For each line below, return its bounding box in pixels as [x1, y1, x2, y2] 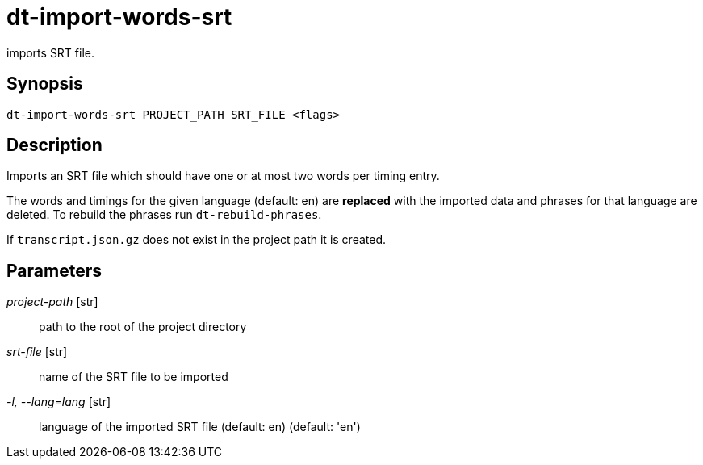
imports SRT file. [6, 45, 95, 60]
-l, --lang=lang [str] [6, 395, 111, 409]
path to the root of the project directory [39, 320, 247, 334]
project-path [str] [6, 295, 98, 309]
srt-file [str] [6, 345, 68, 359]
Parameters [6, 260, 102, 281]
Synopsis [6, 73, 83, 94]
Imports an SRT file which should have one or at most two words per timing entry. [6, 169, 440, 183]
